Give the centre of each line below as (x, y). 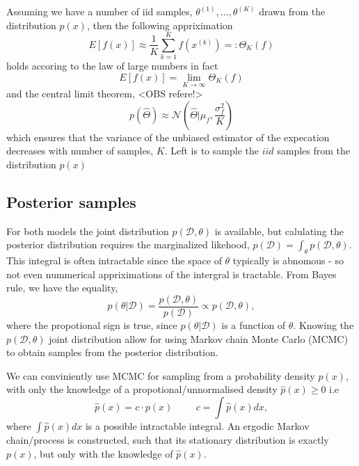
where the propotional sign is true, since (92, 324)
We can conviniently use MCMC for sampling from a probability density (161, 375)
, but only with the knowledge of (103, 453)
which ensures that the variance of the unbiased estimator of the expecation (168, 137)
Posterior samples (71, 201)
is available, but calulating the (279, 231)
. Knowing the (324, 324)
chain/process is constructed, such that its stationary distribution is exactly (168, 439)
